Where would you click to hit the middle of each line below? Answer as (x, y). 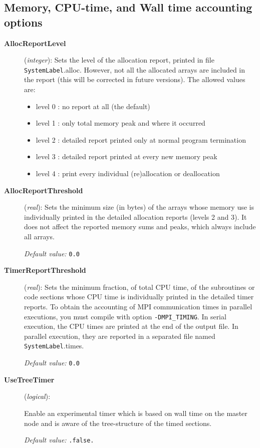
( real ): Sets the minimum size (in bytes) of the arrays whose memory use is (139, 207)
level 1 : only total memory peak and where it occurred (120, 123)
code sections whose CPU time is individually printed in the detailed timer (139, 297)
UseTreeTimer (29, 379)
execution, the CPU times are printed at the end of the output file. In (131, 326)
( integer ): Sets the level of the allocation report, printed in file (119, 60)
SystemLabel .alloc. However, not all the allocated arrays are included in (135, 69)
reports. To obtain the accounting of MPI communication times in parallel (138, 306)
